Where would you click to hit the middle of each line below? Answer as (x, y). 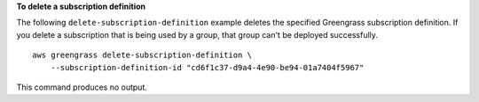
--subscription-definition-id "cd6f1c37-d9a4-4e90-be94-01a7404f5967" (207, 67)
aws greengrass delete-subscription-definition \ (142, 55)
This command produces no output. (82, 87)
